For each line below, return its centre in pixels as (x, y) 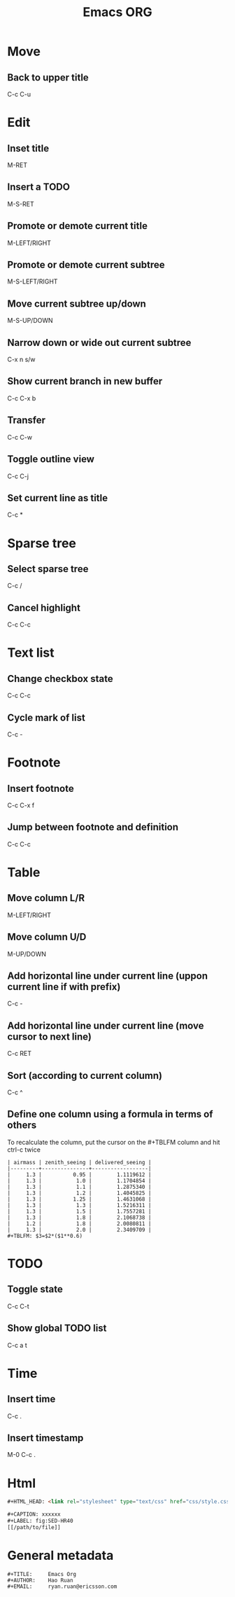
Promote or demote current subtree (86, 265)
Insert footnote (41, 788)
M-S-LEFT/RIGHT (33, 281)
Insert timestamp (45, 1438)
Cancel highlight (44, 607)
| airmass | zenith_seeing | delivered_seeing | (79, 1162)
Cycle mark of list (46, 717)
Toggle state (35, 1289)
